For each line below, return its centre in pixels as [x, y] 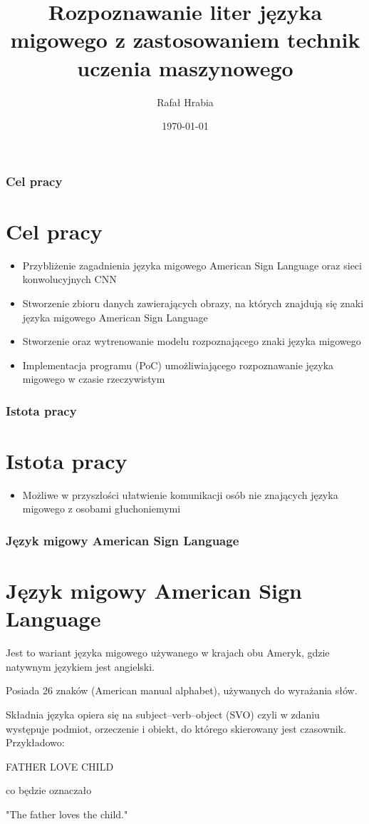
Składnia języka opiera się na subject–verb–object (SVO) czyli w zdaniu [163, 714]
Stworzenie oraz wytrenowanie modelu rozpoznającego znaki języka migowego [192, 341]
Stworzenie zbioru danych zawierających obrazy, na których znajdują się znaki [193, 303]
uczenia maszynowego [185, 67]
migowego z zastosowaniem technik [185, 40]
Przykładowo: [35, 742]
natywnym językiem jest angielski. [80, 666]
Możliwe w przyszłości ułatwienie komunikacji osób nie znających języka [180, 494]
